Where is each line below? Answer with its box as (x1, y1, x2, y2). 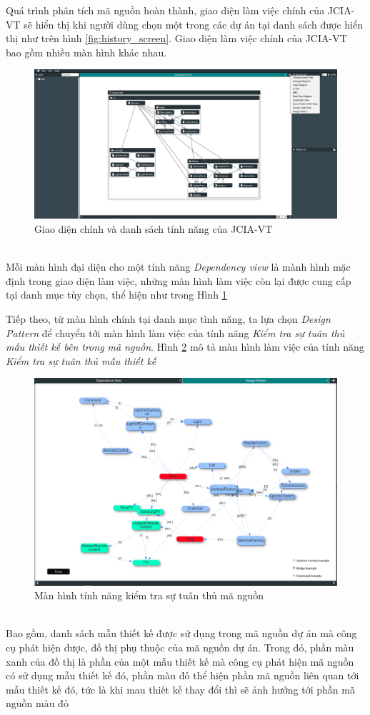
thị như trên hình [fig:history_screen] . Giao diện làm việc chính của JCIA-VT (6, 31, 347, 46)
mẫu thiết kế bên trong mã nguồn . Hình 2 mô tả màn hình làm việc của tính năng (6, 339, 364, 354)
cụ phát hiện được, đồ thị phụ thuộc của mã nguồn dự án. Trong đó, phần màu (6, 640, 354, 655)
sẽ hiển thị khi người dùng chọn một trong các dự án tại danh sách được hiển (24, 16, 363, 31)
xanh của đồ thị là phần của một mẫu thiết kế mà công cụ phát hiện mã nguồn (6, 654, 354, 669)
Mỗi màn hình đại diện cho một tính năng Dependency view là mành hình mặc (6, 259, 351, 274)
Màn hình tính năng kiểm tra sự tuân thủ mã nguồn (34, 588, 264, 603)
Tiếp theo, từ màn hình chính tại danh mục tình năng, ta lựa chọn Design (6, 311, 331, 326)
